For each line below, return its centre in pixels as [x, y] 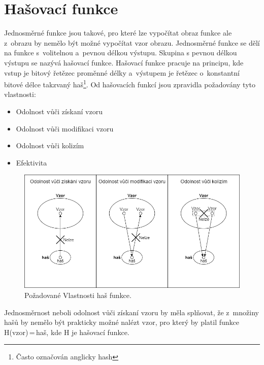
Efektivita [31, 162]
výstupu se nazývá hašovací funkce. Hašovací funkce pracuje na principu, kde [124, 62]
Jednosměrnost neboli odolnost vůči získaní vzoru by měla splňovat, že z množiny [131, 312]
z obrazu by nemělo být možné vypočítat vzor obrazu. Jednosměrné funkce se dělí [132, 42]
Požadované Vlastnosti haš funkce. [78, 295]
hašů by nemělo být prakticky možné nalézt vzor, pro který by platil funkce [122, 322]
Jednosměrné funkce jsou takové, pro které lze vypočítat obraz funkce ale [118, 33]
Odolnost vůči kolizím [50, 145]
